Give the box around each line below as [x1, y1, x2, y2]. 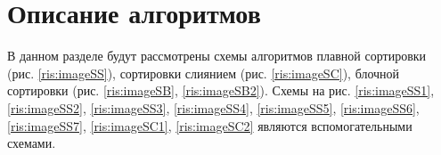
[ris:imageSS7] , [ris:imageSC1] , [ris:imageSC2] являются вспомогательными [7, 116, 412, 135]
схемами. [7, 134, 56, 152]
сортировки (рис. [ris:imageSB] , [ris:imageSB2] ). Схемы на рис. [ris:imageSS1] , [7, 81, 435, 100]
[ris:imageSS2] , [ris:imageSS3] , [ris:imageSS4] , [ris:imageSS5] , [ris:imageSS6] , [7, 98, 420, 117]
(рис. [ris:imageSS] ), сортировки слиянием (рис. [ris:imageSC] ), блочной [7, 63, 400, 82]
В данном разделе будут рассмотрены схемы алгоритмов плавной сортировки [7, 46, 427, 65]
